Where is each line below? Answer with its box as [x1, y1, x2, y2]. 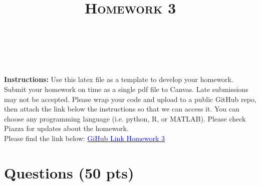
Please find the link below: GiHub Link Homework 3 [4, 132, 165, 143]
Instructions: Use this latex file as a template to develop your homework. [4, 74, 233, 84]
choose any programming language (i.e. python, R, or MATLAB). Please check [4, 113, 246, 123]
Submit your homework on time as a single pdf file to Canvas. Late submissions [4, 83, 248, 94]
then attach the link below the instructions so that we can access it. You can [4, 103, 239, 114]
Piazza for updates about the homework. [4, 123, 129, 133]
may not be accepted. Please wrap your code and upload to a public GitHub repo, [4, 93, 256, 104]
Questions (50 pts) [4, 162, 134, 182]
